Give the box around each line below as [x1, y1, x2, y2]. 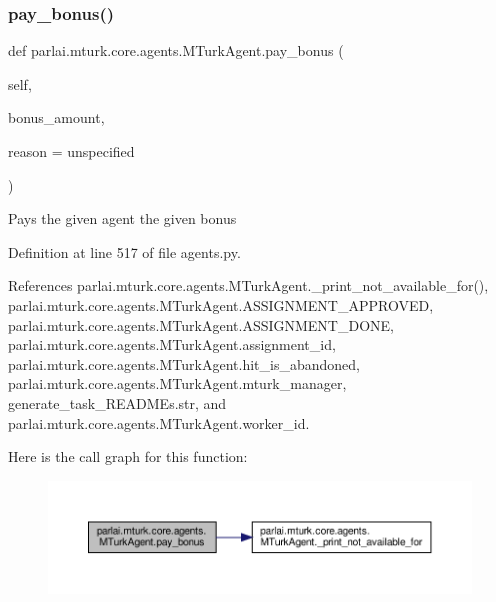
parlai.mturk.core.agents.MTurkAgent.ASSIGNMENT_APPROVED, [8, 294, 434, 315]
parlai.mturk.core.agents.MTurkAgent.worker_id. [8, 412, 310, 433]
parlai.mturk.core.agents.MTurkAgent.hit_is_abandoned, [8, 353, 360, 374]
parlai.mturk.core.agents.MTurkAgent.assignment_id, [8, 334, 336, 355]
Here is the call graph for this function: [8, 446, 248, 467]
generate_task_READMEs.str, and [8, 392, 227, 413]
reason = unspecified [8, 141, 135, 161]
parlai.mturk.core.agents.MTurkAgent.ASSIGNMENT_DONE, [8, 314, 394, 335]
